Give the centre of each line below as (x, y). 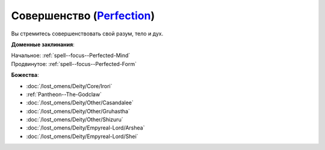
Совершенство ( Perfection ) (83, 16)
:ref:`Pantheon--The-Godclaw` (64, 94)
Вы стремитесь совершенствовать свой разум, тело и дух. (87, 34)
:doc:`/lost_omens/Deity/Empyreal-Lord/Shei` (82, 136)
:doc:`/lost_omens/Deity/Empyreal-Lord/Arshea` (85, 128)
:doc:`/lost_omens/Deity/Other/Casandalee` (80, 103)
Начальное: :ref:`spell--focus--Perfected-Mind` (71, 55)
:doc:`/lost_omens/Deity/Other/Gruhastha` (78, 111)
